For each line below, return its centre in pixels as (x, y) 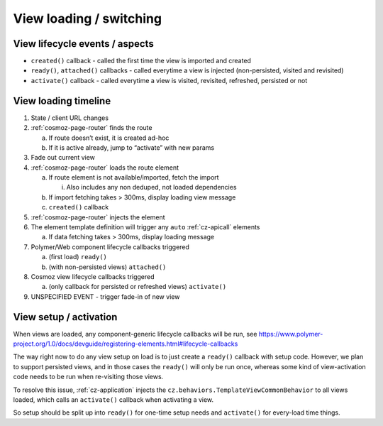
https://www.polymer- (291, 334)
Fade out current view (63, 158)
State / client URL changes (70, 118)
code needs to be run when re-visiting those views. (88, 377)
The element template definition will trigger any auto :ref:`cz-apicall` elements (145, 227)
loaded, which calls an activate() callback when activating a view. (113, 400)
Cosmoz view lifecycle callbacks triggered (93, 277)
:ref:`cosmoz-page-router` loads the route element (105, 168)
